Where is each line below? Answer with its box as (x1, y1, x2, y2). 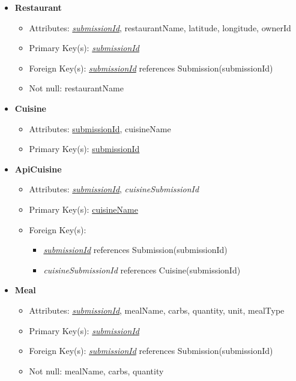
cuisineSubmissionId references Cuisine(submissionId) (43, 263, 241, 276)
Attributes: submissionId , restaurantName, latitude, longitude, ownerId (29, 21, 291, 34)
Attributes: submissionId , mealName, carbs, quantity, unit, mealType (29, 303, 285, 316)
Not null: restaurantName (29, 82, 124, 94)
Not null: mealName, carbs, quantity (29, 364, 164, 377)
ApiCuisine (14, 162, 62, 175)
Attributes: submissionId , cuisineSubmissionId (29, 183, 199, 195)
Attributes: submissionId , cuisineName (29, 122, 171, 135)
